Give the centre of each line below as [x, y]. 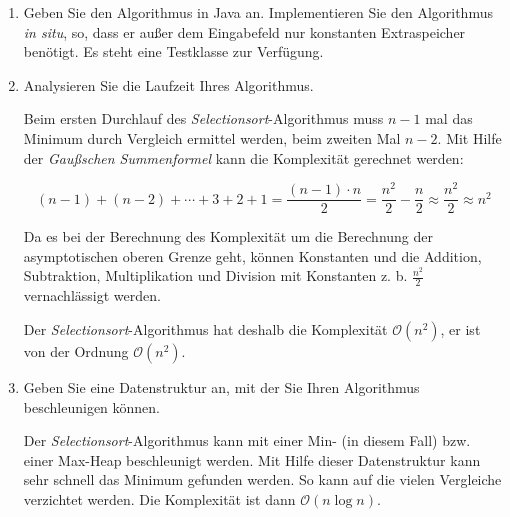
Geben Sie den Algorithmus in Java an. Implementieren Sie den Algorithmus [258, 12]
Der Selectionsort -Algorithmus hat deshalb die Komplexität [205, 328]
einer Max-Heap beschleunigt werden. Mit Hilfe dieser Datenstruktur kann [252, 459]
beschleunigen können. [92, 406]
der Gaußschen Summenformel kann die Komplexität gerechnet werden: [243, 157]
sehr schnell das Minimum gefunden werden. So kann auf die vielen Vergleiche [262, 479]
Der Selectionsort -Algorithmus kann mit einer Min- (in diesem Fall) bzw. [247, 440]
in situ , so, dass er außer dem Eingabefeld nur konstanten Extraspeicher [244, 31]
